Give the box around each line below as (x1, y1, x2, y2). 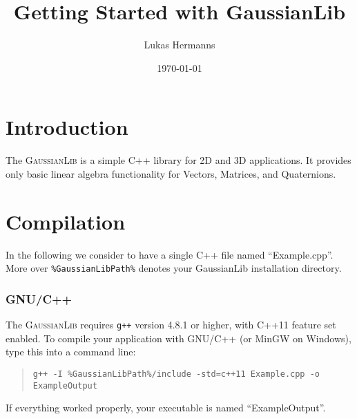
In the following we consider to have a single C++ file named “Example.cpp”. (6, 247, 334, 261)
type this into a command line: (6, 344, 136, 359)
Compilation (6, 207, 126, 235)
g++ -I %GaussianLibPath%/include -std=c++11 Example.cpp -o (32, 369, 320, 379)
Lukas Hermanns (144, 37, 215, 52)
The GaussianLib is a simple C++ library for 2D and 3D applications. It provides (6, 153, 351, 167)
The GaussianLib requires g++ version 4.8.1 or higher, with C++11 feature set (6, 317, 336, 332)
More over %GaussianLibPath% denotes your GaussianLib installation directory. (6, 261, 342, 275)
